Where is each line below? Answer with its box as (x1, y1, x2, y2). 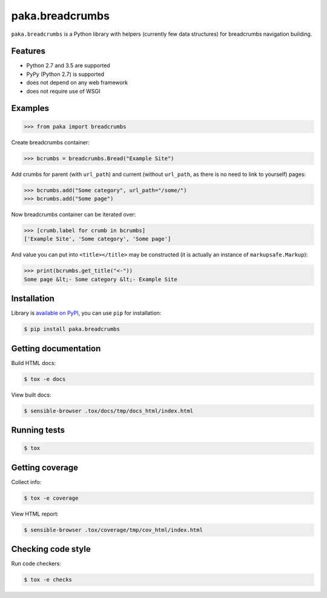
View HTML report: (11, 510, 59, 517)
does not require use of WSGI (26, 87, 101, 95)
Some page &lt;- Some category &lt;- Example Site (24, 276, 178, 283)
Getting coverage (11, 462, 79, 472)
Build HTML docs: (11, 359, 56, 366)
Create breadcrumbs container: (11, 138, 90, 146)
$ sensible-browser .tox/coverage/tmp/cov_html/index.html (24, 526, 203, 533)
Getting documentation (11, 343, 101, 354)
